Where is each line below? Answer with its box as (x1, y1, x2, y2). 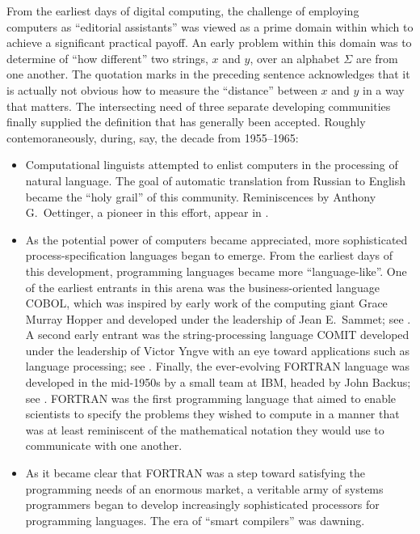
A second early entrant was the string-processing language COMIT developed (25, 326, 409, 343)
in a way (363, 81, 405, 98)
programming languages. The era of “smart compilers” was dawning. (25, 511, 365, 528)
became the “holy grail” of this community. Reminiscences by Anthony (25, 188, 376, 205)
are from (355, 49, 398, 66)
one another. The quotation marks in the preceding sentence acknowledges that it (6, 66, 410, 83)
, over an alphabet (250, 49, 340, 66)
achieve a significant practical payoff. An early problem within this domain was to (6, 34, 412, 51)
